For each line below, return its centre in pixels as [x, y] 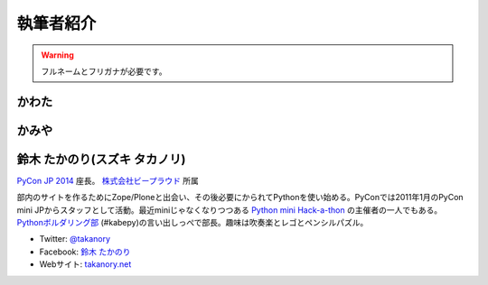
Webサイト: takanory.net [85, 264]
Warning [57, 55]
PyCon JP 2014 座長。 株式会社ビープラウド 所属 [108, 180]
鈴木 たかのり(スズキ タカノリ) [101, 159]
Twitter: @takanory [75, 239]
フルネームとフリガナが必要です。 [104, 71]
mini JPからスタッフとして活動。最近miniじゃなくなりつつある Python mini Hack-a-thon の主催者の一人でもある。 [230, 210]
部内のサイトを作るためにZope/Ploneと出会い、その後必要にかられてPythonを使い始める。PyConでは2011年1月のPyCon [240, 198]
